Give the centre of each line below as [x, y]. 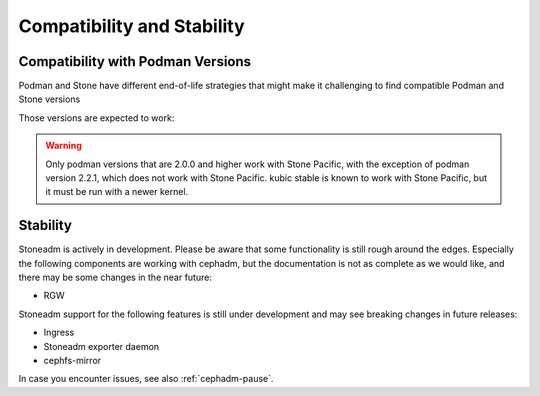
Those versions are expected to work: [96, 117]
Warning [63, 146]
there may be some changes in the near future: [115, 277]
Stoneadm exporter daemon [101, 346]
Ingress [59, 332]
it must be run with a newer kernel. [117, 192]
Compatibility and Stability [131, 26]
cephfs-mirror [72, 361]
